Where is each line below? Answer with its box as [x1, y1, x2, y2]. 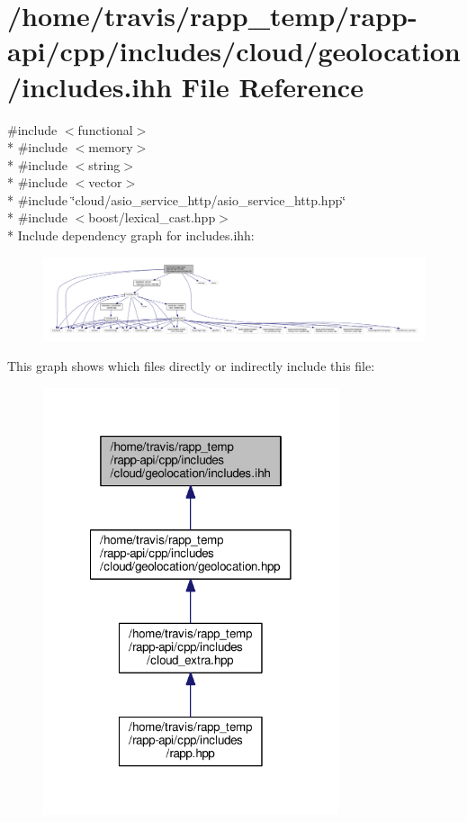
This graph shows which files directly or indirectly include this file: [7, 357, 375, 375]
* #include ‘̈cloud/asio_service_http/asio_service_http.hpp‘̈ [7, 190, 346, 209]
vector [88, 173, 122, 192]
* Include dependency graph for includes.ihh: [7, 226, 255, 245]
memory [88, 138, 133, 157]
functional [77, 120, 133, 139]
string [88, 155, 121, 174]
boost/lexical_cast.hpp [88, 208, 216, 227]
